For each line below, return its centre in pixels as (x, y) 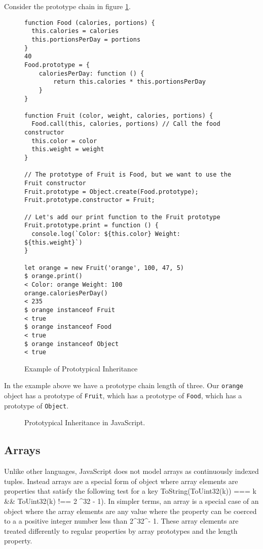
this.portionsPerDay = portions (86, 39)
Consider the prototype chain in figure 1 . (67, 6)
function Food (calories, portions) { (90, 23)
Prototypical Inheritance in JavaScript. (85, 422)
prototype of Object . (36, 405)
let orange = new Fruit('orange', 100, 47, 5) (104, 268)
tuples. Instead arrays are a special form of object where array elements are (121, 481)
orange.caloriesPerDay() (66, 293)
